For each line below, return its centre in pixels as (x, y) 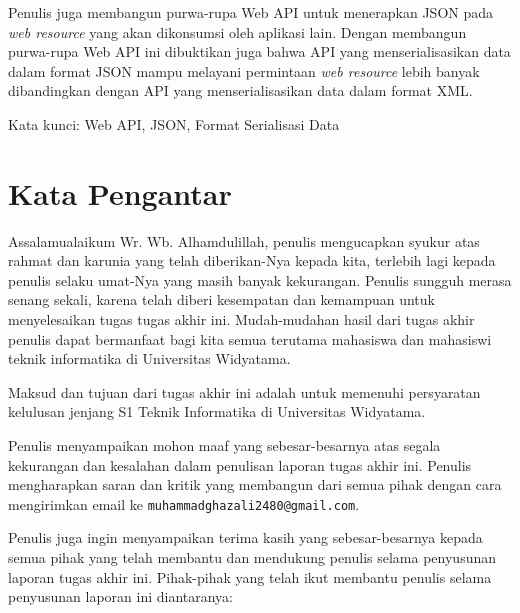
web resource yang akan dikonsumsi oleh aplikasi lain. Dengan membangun (237, 31)
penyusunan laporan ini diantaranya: (121, 596)
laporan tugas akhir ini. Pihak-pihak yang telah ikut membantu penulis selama (250, 576)
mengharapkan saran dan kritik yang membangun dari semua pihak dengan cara (255, 484)
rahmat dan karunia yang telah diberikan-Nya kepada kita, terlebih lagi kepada (252, 260)
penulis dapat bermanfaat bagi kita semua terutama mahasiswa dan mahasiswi (250, 338)
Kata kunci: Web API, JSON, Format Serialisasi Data (174, 123)
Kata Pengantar (120, 192)
